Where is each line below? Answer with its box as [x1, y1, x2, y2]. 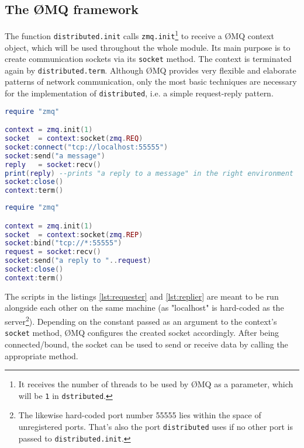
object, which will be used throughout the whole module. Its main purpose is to [5, 41, 291, 53]
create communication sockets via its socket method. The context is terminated [5, 53, 292, 65]
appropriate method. [5, 349, 78, 362]
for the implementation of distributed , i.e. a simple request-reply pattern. [5, 87, 274, 99]
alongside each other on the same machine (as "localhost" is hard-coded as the [5, 301, 284, 314]
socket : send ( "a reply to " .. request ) [5, 256, 151, 265]
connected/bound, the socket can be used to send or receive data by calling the [5, 338, 288, 350]
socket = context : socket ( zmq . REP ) [5, 230, 143, 239]
